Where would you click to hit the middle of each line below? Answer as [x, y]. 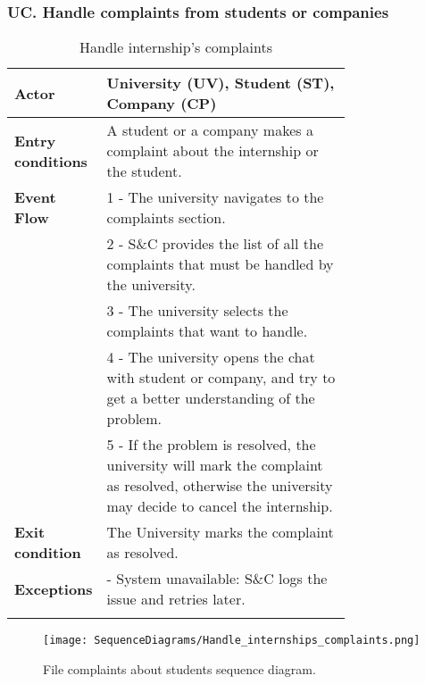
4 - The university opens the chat [211, 357]
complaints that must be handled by [220, 264]
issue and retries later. [176, 599]
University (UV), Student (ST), [221, 83]
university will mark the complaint [215, 465]
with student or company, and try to [221, 378]
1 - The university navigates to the [215, 197]
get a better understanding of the [211, 398]
